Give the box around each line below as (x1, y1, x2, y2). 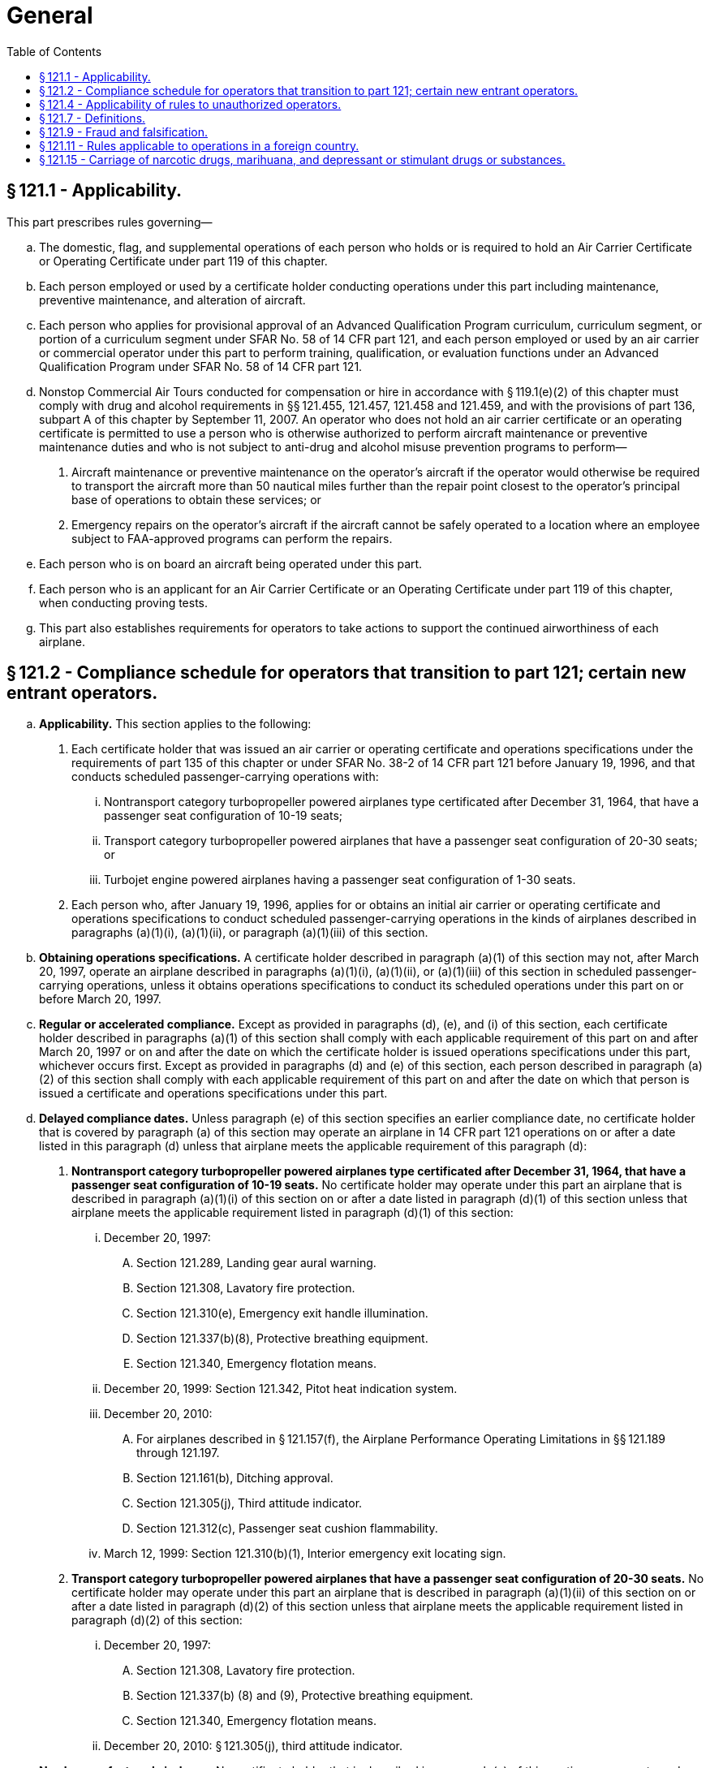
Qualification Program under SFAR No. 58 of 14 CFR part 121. (39, 359, 363, 373)
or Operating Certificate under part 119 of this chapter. (39, 253, 328, 268)
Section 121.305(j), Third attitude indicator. (136, 1496, 363, 1511)
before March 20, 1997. (39, 992, 161, 1007)
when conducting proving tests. (39, 595, 209, 610)
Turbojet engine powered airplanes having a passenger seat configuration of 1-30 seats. (104, 873, 576, 887)
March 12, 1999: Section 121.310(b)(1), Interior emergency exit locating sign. (104, 1546, 506, 1561)
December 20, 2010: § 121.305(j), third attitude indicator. (104, 1739, 402, 1753)
